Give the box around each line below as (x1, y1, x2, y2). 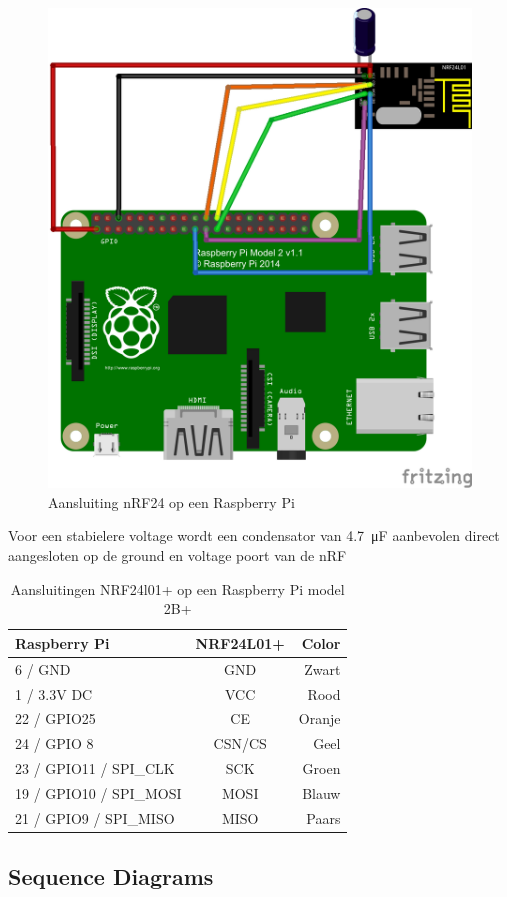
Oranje (298, 708, 341, 729)
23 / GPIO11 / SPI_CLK (15, 758, 175, 779)
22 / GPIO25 (15, 708, 96, 729)
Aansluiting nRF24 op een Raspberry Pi (48, 491, 295, 512)
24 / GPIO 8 (15, 733, 94, 754)
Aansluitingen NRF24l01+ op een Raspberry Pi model (10, 578, 345, 599)
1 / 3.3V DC (15, 683, 93, 704)
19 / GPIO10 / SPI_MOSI (15, 782, 182, 803)
